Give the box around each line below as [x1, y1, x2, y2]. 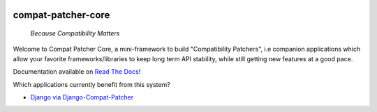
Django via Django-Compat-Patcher [30, 93, 134, 101]
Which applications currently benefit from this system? [13, 80, 170, 88]
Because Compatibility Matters [30, 29, 120, 38]
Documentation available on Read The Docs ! [13, 67, 141, 76]
